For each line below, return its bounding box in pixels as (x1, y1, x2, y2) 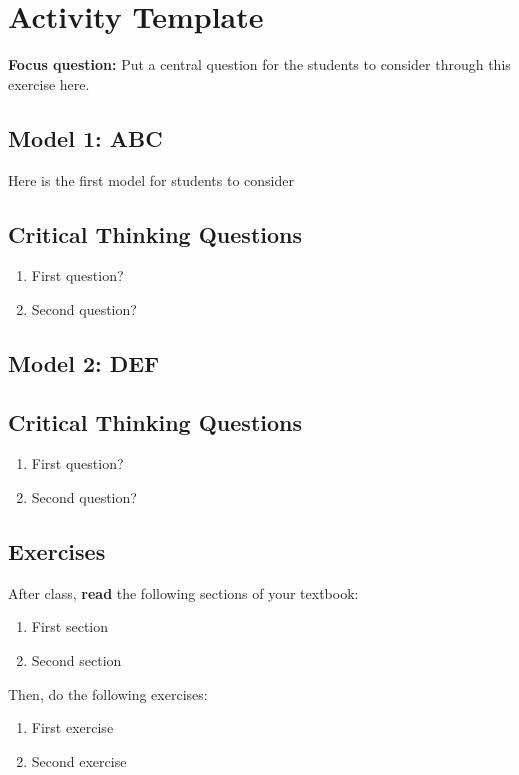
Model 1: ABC (8, 122, 163, 153)
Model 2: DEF (8, 347, 160, 378)
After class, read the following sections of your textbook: (8, 582, 359, 603)
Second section (31, 650, 122, 671)
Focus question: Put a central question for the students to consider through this (8, 54, 511, 75)
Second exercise (31, 750, 127, 771)
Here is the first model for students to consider (8, 169, 294, 190)
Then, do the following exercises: (8, 683, 208, 704)
